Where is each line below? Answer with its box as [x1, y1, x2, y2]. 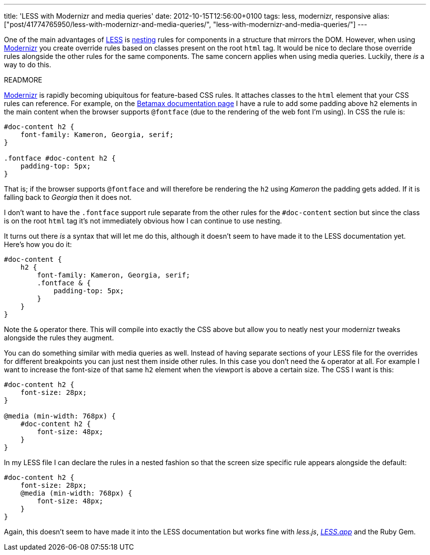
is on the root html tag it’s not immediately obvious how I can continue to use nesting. [4, 217, 282, 225]
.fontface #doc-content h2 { [4, 154, 116, 162]
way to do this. [4, 60, 52, 69]
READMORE [4, 76, 42, 84]
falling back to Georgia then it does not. [4, 193, 132, 201]
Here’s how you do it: [4, 240, 72, 249]
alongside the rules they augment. [4, 333, 114, 342]
